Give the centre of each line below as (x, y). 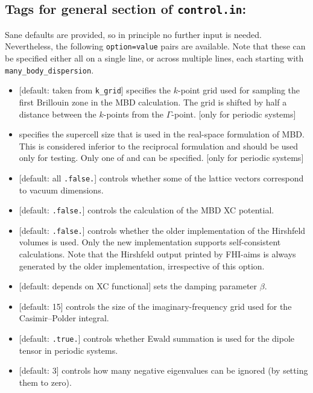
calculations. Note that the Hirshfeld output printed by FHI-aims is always (157, 254)
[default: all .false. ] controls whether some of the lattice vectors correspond (161, 178)
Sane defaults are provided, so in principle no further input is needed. (133, 34)
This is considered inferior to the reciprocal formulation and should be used (159, 146)
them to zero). (45, 382)
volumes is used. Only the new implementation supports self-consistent (150, 242)
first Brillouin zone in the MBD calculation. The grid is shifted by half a (153, 102)
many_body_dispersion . (49, 70)
